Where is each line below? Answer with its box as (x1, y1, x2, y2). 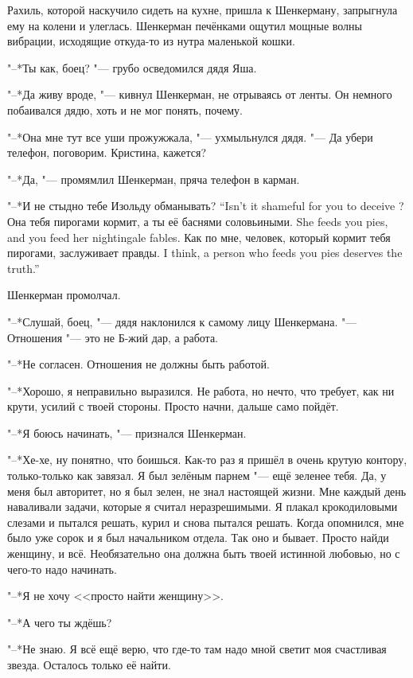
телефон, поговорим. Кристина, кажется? (7, 144, 207, 161)
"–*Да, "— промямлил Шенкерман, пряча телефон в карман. (7, 170, 300, 187)
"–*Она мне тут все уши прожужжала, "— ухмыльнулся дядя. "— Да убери (7, 128, 373, 145)
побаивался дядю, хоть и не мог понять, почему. (7, 101, 243, 118)
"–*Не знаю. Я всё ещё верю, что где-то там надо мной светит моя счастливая (7, 641, 387, 657)
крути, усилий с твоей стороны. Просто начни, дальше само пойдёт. (7, 398, 339, 415)
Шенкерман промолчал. (7, 286, 121, 303)
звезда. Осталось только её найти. (7, 657, 171, 672)
